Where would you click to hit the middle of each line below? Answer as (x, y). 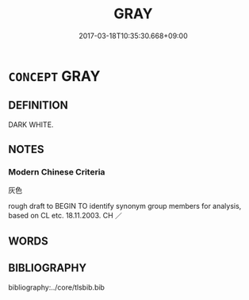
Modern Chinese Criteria (57, 172)
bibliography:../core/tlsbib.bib (57, 287)
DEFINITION (38, 105)
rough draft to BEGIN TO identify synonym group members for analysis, (125, 206)
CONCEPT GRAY (54, 76)
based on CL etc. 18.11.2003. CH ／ (65, 216)
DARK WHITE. (31, 125)
